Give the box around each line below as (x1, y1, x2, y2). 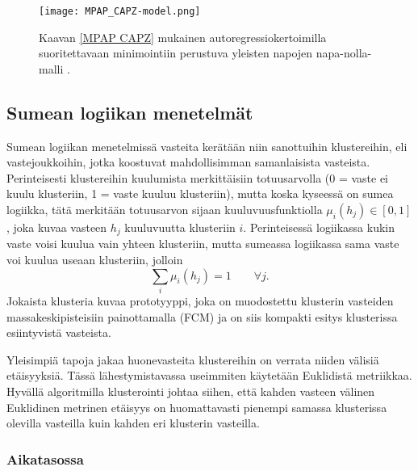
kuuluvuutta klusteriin (124, 219, 236, 236)
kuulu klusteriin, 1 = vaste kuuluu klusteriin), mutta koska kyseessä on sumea (6, 185, 394, 202)
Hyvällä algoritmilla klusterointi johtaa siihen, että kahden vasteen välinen (6, 382, 375, 399)
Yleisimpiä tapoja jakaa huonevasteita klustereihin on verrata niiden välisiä (6, 351, 379, 368)
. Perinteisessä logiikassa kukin (243, 219, 395, 236)
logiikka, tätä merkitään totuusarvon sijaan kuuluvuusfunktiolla (6, 201, 323, 218)
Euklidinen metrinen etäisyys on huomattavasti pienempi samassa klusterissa (6, 398, 387, 415)
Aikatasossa (6, 448, 84, 469)
